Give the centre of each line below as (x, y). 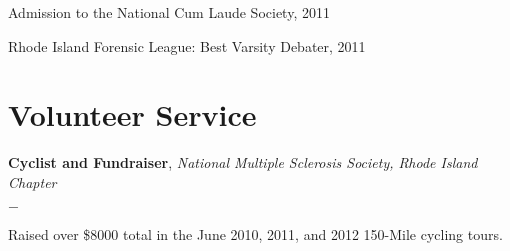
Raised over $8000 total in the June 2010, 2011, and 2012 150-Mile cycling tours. (255, 233)
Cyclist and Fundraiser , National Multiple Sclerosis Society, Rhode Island (243, 162)
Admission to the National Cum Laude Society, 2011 (169, 12)
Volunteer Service (132, 114)
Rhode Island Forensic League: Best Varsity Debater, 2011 (187, 45)
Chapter (32, 181)
